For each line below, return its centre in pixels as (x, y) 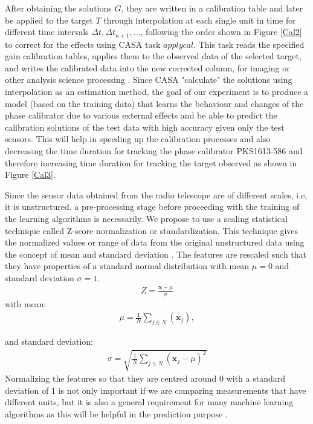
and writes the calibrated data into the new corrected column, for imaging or (147, 67)
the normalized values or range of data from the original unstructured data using (155, 242)
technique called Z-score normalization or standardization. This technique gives (152, 230)
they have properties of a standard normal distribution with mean (127, 266)
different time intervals (47, 32)
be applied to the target (49, 20)
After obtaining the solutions (58, 8)
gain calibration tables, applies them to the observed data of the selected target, (153, 56)
